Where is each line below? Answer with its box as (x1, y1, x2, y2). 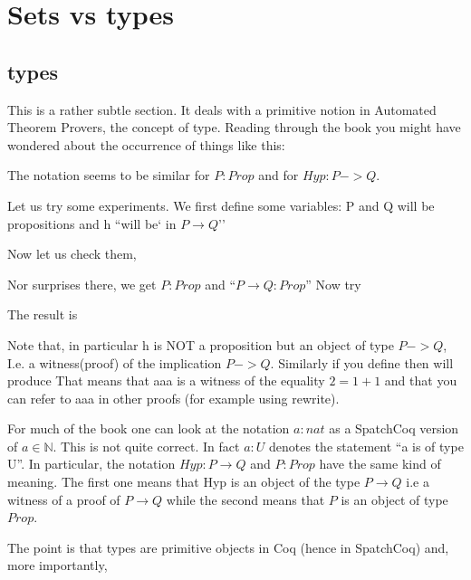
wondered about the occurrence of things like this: (7, 135, 285, 154)
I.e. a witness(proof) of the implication (7, 353, 222, 372)
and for (258, 166, 299, 185)
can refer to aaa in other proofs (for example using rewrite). (7, 388, 340, 407)
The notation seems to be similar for (7, 166, 210, 185)
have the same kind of (319, 454, 441, 473)
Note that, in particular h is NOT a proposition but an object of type (7, 335, 394, 354)
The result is (7, 305, 78, 324)
